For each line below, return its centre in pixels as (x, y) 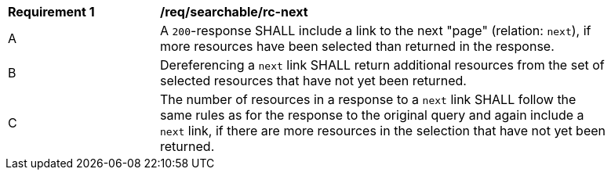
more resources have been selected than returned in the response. (357, 46)
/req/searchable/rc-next (234, 12)
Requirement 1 (51, 12)
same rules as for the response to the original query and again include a (372, 115)
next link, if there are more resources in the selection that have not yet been (383, 131)
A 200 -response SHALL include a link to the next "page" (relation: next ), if (376, 31)
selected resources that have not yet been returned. (313, 81)
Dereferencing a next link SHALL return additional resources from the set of (382, 65)
